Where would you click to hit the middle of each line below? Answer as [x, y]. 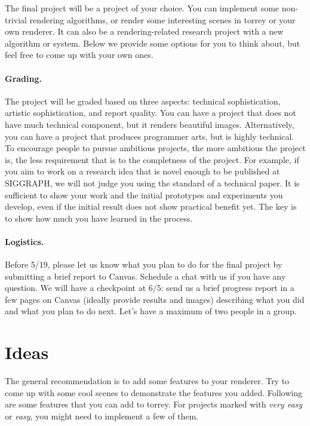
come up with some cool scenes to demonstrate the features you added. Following [154, 392]
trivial [16, 19]
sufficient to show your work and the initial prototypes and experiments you [144, 194]
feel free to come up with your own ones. [79, 55]
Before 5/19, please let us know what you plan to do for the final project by [144, 264]
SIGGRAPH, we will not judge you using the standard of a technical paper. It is [152, 183]
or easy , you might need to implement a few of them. [102, 416]
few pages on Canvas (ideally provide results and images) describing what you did [155, 299]
